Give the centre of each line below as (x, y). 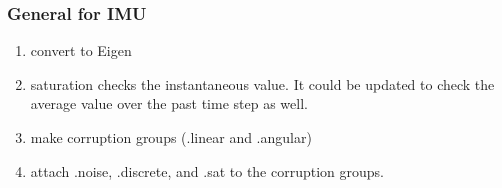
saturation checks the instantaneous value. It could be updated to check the (262, 83)
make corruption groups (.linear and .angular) (171, 137)
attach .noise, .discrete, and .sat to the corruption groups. (207, 170)
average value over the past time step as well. (169, 103)
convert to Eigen (81, 50)
